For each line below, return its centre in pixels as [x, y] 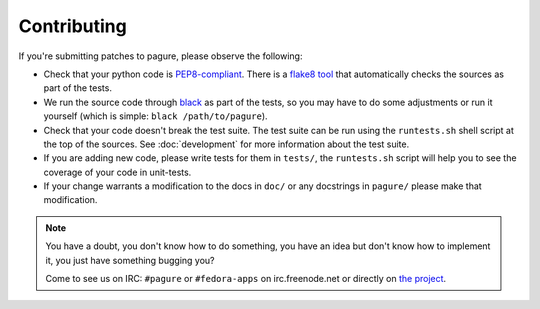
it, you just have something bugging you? [130, 260]
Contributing [72, 26]
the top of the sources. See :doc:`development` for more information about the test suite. [226, 144]
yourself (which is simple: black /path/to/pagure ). [156, 116]
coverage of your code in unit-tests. [117, 172]
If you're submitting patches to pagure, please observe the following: [160, 56]
